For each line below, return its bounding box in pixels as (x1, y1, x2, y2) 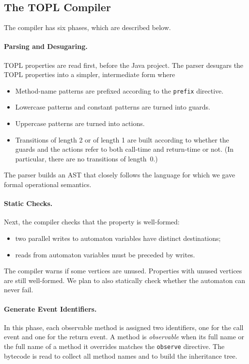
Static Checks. (4, 198, 53, 208)
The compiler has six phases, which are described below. (4, 22, 171, 32)
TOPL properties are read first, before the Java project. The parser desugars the (4, 60, 244, 70)
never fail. (4, 285, 33, 295)
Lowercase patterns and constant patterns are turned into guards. (15, 102, 210, 112)
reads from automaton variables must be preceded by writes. (15, 249, 195, 259)
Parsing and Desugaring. (4, 41, 88, 51)
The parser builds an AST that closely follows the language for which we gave (4, 170, 235, 180)
